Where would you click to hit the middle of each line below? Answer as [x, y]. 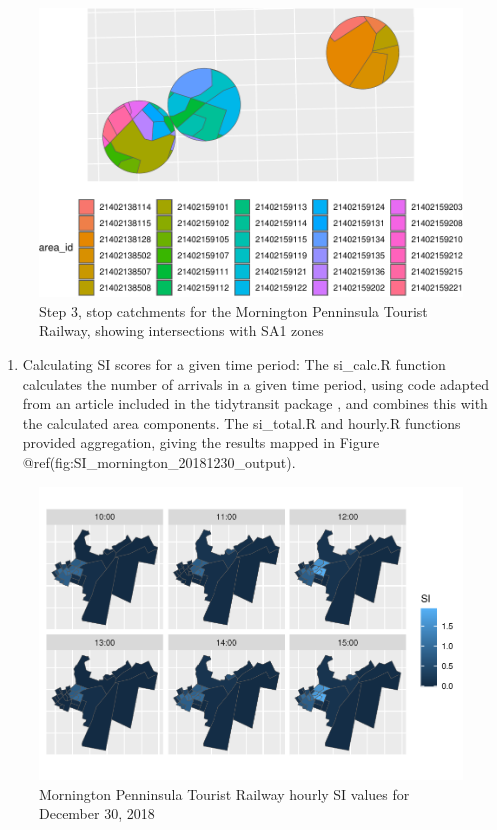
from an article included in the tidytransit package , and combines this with [255, 403]
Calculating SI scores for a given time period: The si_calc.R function [234, 364]
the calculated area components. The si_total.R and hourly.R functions [241, 422]
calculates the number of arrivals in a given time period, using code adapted [256, 383]
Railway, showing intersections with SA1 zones [181, 330]
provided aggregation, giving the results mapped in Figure [201, 442]
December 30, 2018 [97, 813]
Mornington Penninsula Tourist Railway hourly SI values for [224, 793]
